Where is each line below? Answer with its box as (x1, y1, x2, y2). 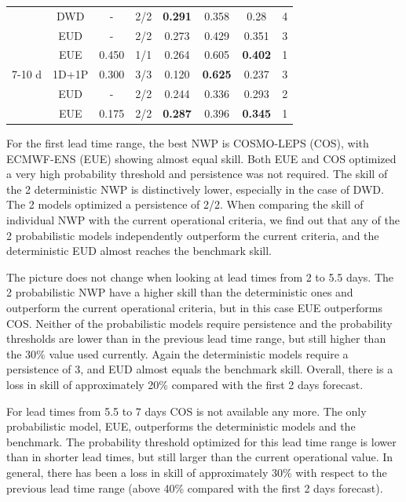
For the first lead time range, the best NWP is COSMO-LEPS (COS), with (6, 135, 369, 151)
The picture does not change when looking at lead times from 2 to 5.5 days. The (6, 268, 393, 285)
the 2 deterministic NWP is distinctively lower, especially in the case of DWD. (6, 180, 384, 197)
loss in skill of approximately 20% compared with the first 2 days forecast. (6, 376, 364, 392)
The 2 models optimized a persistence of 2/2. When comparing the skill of (6, 196, 364, 213)
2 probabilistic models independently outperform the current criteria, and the (6, 227, 379, 243)
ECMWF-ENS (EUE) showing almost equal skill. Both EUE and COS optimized (6, 150, 397, 166)
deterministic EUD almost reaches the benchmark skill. (6, 242, 272, 259)
